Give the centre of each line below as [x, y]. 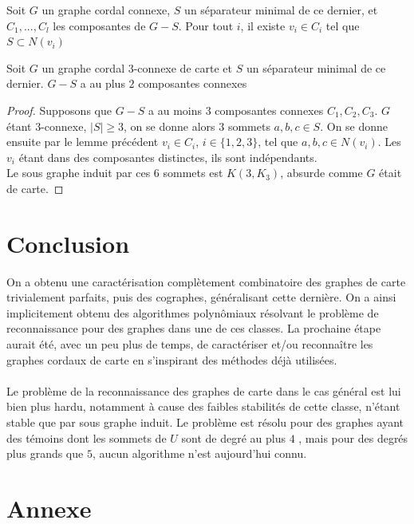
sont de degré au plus [233, 437]
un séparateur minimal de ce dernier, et [281, 10]
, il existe [263, 25]
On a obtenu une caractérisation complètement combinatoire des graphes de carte [206, 281]
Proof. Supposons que [59, 110]
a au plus [103, 83]
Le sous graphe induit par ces [79, 173]
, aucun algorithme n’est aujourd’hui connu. [199, 453]
